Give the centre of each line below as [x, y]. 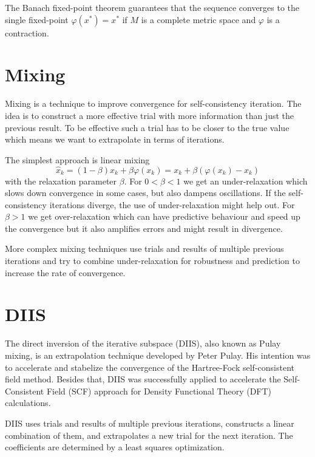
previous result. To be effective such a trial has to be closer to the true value [147, 127]
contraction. [27, 32]
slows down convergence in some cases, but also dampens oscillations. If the [145, 193]
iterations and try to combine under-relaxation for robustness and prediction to [152, 261]
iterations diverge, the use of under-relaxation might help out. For [172, 204]
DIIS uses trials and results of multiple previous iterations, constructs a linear [150, 423]
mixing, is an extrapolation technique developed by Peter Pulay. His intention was [158, 355]
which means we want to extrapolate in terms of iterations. [115, 139]
